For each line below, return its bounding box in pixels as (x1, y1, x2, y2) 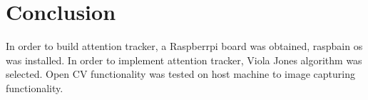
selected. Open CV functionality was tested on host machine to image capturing (6, 66, 355, 81)
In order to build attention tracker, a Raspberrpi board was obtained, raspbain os (6, 39, 363, 54)
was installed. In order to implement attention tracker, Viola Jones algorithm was (6, 52, 362, 67)
